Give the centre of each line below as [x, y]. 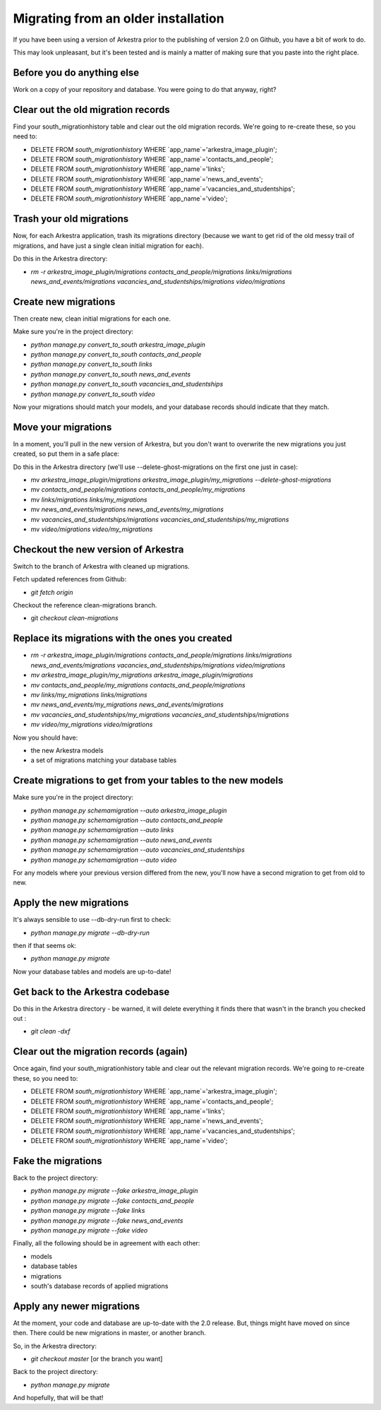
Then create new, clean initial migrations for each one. [92, 319]
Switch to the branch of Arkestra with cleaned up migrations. [101, 566]
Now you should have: [46, 737]
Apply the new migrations [71, 903]
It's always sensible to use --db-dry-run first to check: [92, 920]
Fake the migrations [58, 1161]
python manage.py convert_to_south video [93, 394]
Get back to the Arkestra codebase [91, 991]
